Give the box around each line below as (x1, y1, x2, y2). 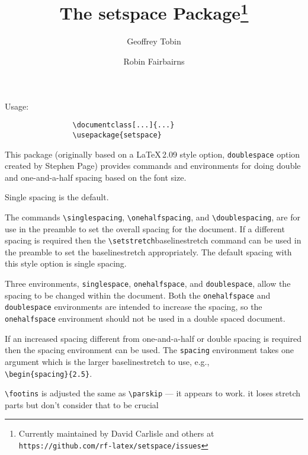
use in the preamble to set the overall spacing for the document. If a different (5, 222, 285, 235)
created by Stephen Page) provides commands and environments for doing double (5, 159, 301, 172)
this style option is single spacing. (5, 257, 127, 270)
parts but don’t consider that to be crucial (5, 398, 159, 411)
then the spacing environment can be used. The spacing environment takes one (5, 344, 294, 356)
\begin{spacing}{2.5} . (5, 367, 92, 379)
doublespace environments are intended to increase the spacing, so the (5, 300, 262, 313)
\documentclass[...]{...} (72, 121, 175, 130)
